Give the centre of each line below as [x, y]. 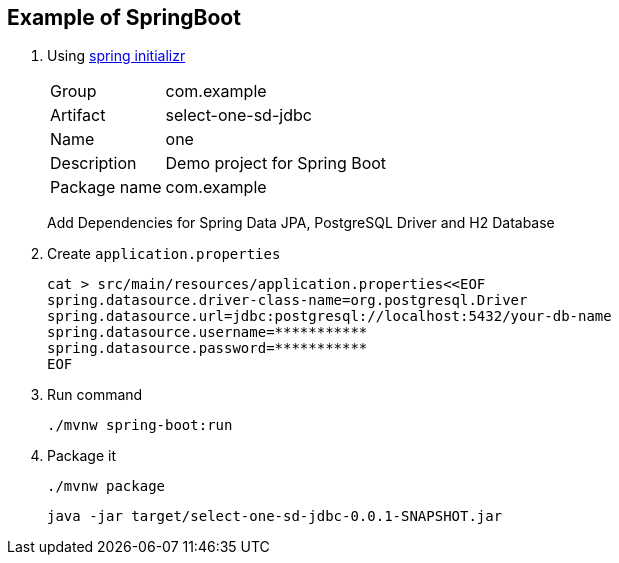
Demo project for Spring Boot [276, 163]
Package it [82, 456]
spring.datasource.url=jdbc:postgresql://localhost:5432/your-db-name [329, 316]
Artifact [78, 115]
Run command [95, 395]
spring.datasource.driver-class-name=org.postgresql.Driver [287, 300]
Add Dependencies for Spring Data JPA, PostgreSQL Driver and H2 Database [301, 223]
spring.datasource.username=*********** [207, 332]
